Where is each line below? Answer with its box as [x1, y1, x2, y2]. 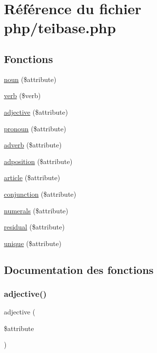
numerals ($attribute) [4, 205, 69, 215]
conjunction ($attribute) [4, 188, 77, 199]
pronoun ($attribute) [4, 123, 66, 133]
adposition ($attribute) [4, 156, 73, 166]
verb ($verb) [4, 90, 41, 101]
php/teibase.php [4, 18, 116, 38]
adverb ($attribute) [4, 140, 62, 150]
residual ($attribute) [4, 222, 65, 232]
